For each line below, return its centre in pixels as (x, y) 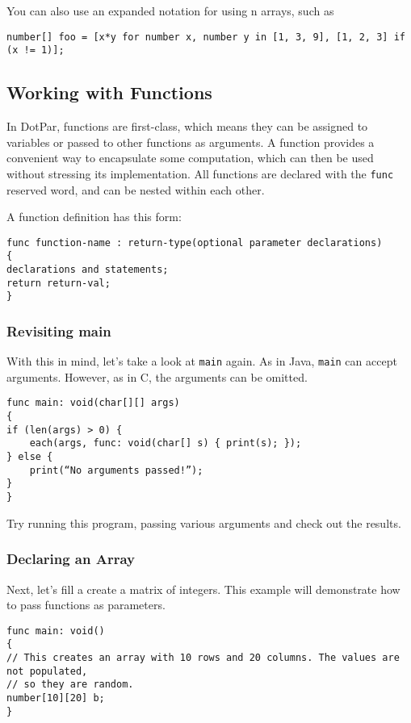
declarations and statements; (88, 270)
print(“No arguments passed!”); (116, 470)
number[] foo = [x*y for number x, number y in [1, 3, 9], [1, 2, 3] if (206, 37)
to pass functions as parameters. (86, 605)
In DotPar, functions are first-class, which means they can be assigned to (187, 126)
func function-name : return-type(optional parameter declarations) (195, 242)
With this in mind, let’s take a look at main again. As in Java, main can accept (202, 361)
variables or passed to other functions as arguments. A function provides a (191, 142)
